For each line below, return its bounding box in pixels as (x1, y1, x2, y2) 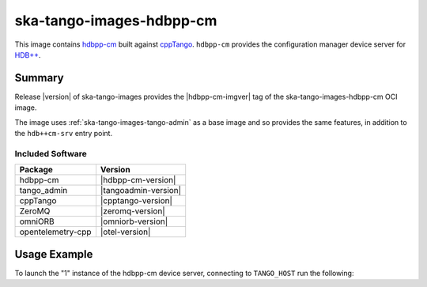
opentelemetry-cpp (19, 226, 92, 237)
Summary (14, 71, 64, 85)
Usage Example (14, 247, 93, 261)
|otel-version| (100, 226, 151, 237)
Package (19, 164, 53, 176)
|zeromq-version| (100, 206, 165, 217)
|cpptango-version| (100, 195, 173, 206)
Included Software (14, 148, 87, 159)
